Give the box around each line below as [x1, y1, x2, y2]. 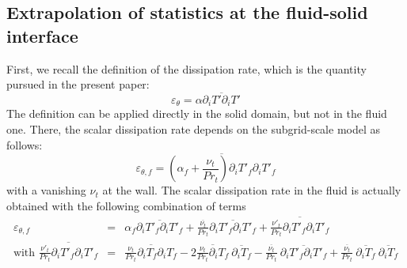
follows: [6, 136, 43, 153]
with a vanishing [6, 182, 86, 198]
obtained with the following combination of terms [6, 198, 246, 214]
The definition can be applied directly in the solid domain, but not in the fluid [6, 105, 387, 122]
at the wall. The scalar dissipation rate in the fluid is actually [102, 182, 401, 198]
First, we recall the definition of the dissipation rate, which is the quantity [6, 60, 367, 77]
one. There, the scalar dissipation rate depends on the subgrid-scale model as [6, 121, 381, 138]
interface [6, 23, 78, 47]
